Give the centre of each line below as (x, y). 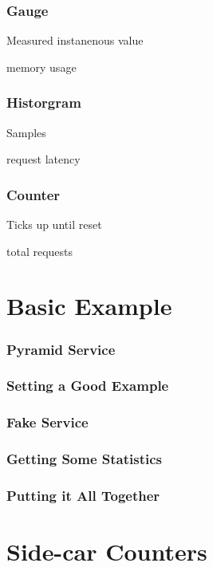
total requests (40, 251)
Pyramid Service (61, 349)
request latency (43, 159)
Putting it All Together (83, 495)
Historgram (44, 102)
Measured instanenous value (75, 40)
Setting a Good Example (88, 386)
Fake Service (47, 422)
